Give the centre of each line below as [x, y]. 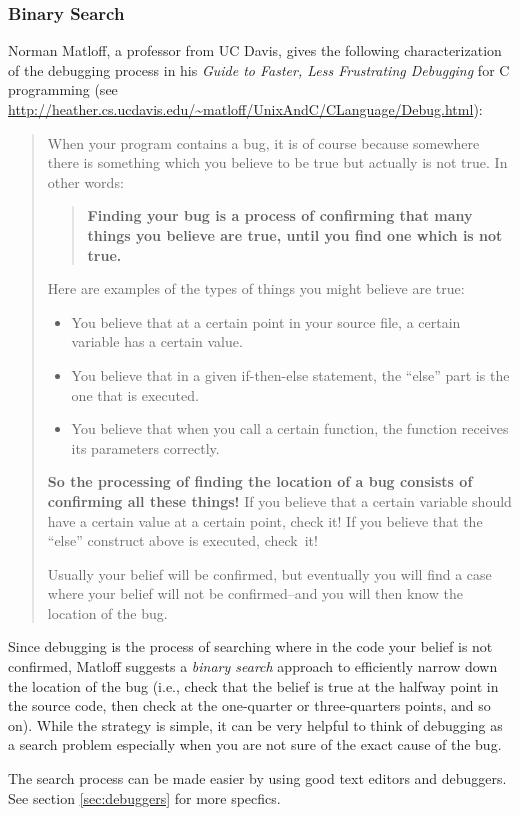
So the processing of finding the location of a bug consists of [260, 481]
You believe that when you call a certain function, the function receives [290, 428]
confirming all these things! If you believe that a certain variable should [279, 500]
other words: [85, 181]
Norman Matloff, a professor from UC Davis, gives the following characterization [255, 50]
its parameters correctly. [145, 447]
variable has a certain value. [157, 341]
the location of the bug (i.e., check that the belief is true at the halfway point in [253, 685]
